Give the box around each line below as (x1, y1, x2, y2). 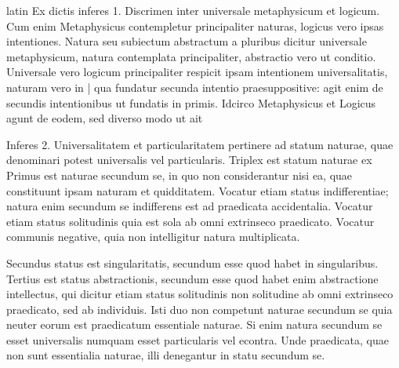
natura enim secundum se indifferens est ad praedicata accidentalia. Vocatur (6, 198, 373, 214)
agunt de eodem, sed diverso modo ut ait (6, 110, 203, 126)
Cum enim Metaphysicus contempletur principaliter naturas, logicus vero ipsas (6, 17, 384, 34)
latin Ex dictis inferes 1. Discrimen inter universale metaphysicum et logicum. (6, 2, 380, 18)
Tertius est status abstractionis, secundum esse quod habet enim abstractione (6, 270, 379, 286)
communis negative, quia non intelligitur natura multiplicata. (6, 228, 300, 245)
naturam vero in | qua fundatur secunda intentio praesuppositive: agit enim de (6, 78, 383, 95)
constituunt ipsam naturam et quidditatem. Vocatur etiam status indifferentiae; (6, 182, 389, 199)
